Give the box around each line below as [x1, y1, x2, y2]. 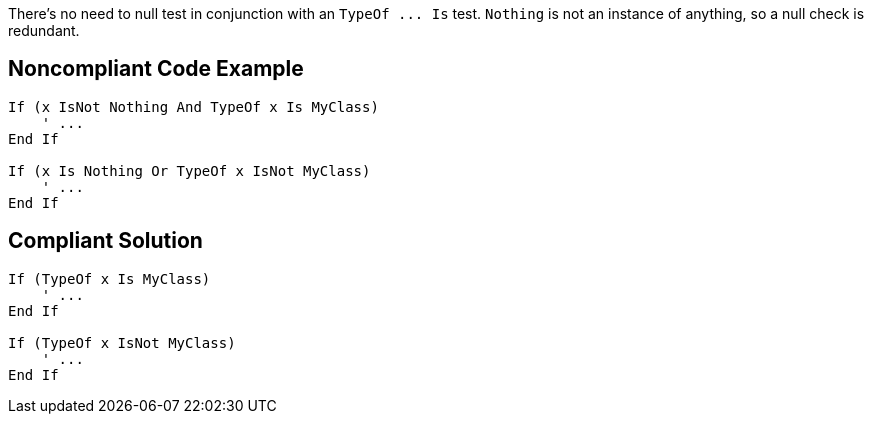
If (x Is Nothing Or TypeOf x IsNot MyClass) [8, 162, 371, 179]
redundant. [8, 22, 80, 39]
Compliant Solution [8, 228, 203, 254]
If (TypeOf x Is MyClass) [8, 270, 211, 287]
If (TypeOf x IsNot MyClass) [8, 334, 236, 351]
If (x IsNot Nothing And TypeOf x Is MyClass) [8, 98, 379, 115]
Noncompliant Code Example [8, 56, 304, 82]
